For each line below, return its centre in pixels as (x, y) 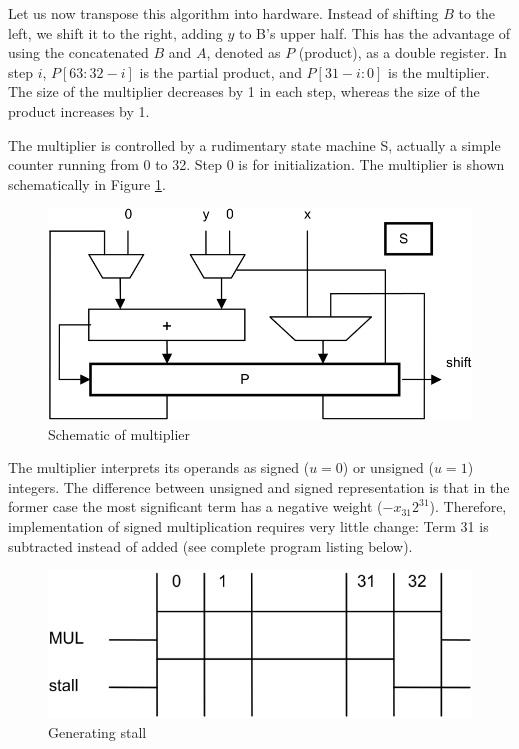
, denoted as (243, 52)
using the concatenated (78, 52)
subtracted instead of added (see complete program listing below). (210, 545)
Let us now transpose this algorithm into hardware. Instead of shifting (223, 13)
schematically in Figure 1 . (87, 183)
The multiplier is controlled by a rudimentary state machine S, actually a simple (254, 144)
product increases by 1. (79, 110)
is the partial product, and (220, 71)
